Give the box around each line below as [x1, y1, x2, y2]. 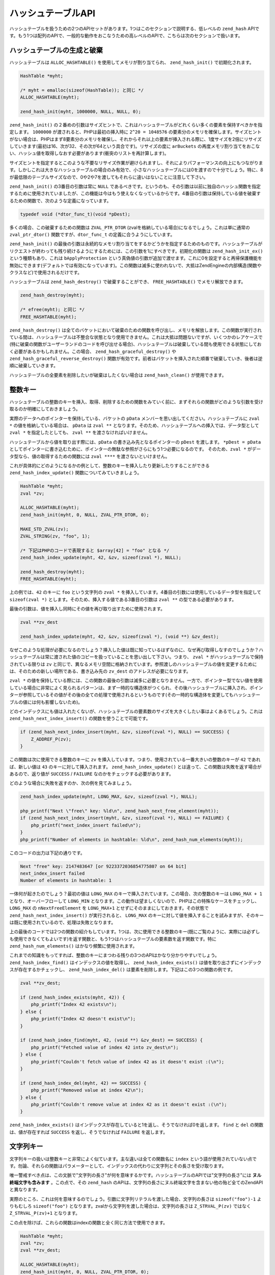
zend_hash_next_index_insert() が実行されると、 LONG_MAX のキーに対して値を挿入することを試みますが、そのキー [9, 912, 264, 918]
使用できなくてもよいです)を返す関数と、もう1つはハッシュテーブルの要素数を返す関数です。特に [13, 936, 217, 942]
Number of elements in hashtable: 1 [20, 878, 112, 883]
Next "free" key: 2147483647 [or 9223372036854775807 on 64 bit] [20, 863, 187, 869]
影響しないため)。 [45, 699, 83, 705]
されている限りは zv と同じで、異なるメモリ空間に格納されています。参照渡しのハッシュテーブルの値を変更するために [9, 661, 257, 667]
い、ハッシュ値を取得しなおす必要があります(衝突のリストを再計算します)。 [9, 150, 169, 157]
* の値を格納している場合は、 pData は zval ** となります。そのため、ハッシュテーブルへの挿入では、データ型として [9, 422, 259, 428]
